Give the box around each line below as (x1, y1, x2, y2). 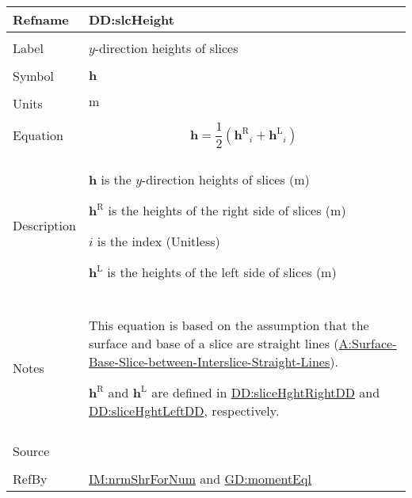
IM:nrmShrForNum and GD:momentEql (88, 469, 311, 488)
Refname (13, 10, 69, 29)
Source (13, 441, 50, 460)
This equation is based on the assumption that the (88, 315, 369, 334)
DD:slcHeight (88, 10, 174, 29)
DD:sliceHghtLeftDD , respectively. (88, 401, 280, 420)
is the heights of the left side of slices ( (107, 262, 322, 281)
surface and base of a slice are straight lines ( (88, 333, 339, 352)
